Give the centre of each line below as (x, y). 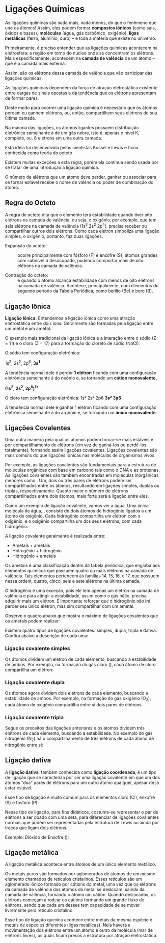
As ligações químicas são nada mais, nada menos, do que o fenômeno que (81, 23)
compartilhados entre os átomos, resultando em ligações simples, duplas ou (82, 486)
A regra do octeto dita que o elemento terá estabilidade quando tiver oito (79, 215)
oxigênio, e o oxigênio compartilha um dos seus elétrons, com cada (73, 521)
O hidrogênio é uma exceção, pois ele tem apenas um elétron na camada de (82, 591)
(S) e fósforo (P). (22, 802)
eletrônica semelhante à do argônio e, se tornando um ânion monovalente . (81, 412)
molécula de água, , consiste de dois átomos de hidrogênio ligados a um (78, 511)
